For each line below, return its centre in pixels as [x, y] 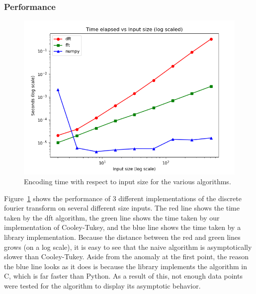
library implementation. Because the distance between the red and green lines [122, 237]
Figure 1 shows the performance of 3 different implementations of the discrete [123, 198]
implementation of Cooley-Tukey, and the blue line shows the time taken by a [123, 227]
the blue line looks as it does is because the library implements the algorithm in [126, 266]
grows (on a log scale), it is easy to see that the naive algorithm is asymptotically [128, 247]
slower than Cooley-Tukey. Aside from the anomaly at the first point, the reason [127, 257]
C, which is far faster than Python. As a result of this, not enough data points [123, 276]
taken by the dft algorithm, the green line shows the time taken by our [112, 217]
